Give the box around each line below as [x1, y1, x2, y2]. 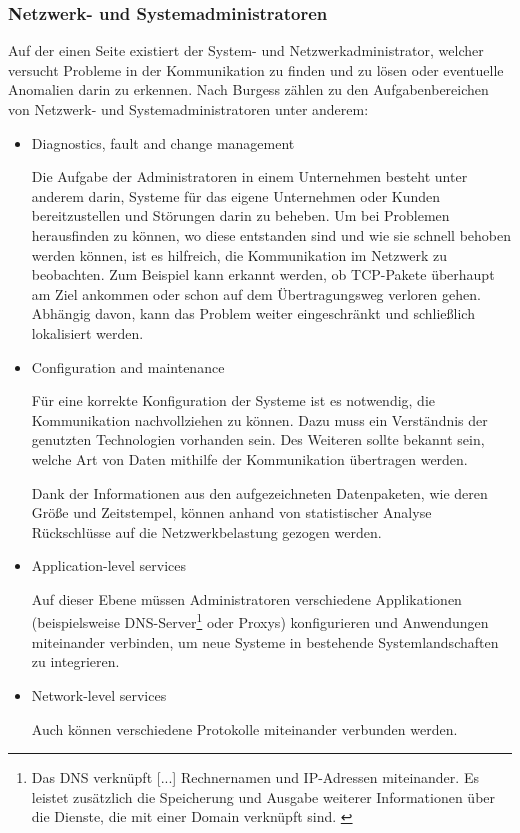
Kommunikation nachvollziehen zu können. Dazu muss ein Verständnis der [31, 409, 488, 430]
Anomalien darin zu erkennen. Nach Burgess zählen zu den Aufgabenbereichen [8, 79, 489, 100]
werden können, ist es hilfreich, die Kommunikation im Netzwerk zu [31, 244, 447, 265]
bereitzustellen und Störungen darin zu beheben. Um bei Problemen [31, 205, 450, 226]
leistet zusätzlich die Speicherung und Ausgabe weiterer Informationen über [31, 786, 496, 807]
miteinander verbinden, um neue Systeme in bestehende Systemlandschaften [31, 631, 499, 652]
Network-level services [31, 684, 167, 705]
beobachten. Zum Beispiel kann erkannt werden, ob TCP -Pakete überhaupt [31, 264, 495, 285]
